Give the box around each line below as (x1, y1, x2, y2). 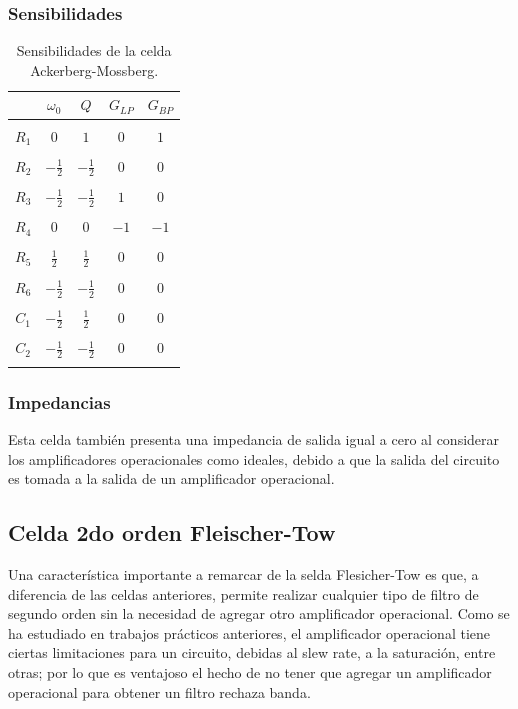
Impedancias (8, 389, 111, 414)
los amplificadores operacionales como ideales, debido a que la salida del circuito (8, 448, 500, 469)
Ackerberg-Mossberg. (30, 59, 159, 80)
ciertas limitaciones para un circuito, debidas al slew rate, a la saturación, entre (8, 642, 496, 663)
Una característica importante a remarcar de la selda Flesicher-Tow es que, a (8, 564, 479, 585)
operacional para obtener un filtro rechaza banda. (8, 681, 311, 702)
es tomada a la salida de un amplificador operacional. (8, 468, 335, 489)
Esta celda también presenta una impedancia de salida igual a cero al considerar (8, 429, 500, 450)
